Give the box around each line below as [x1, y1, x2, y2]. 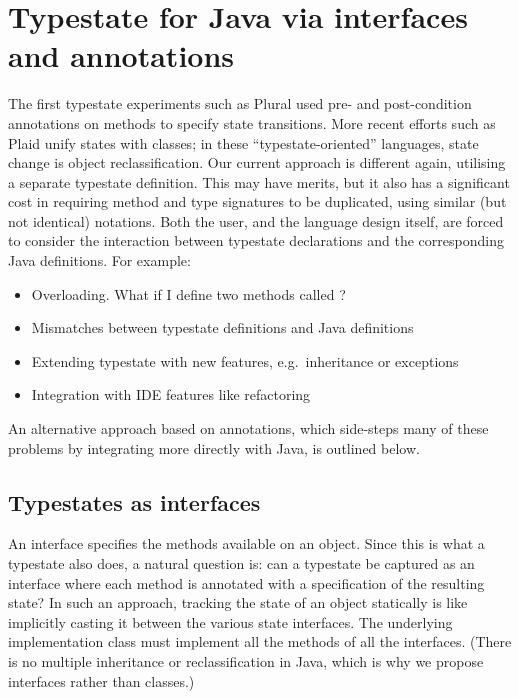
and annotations [8, 35, 235, 76]
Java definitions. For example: [8, 250, 191, 271]
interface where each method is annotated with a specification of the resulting [8, 572, 485, 593]
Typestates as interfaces [8, 486, 261, 517]
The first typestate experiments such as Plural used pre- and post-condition [8, 93, 472, 114]
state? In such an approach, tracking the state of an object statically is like [8, 592, 468, 613]
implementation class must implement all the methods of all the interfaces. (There [8, 631, 512, 652]
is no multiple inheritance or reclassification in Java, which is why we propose [8, 650, 484, 671]
